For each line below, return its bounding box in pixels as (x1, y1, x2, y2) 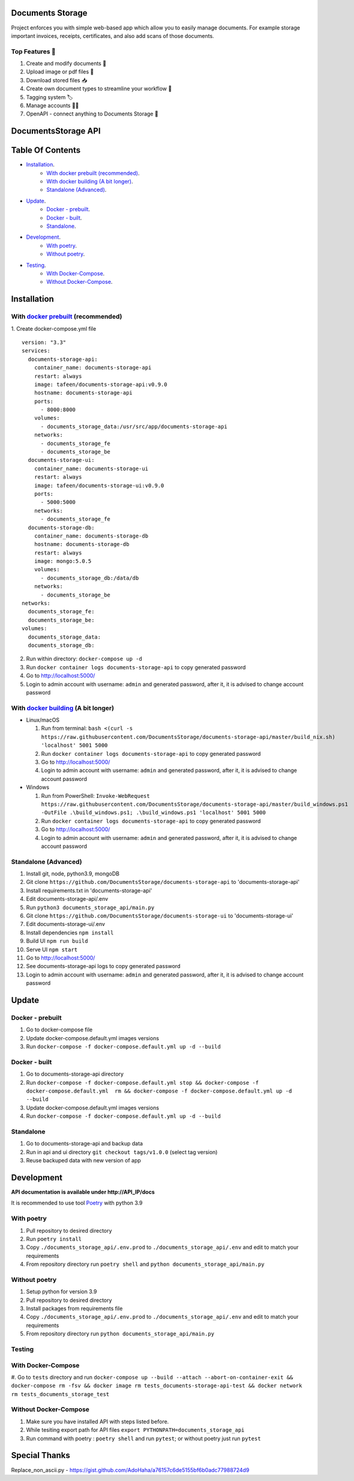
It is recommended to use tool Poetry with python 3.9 (11, 1200, 143, 1207)
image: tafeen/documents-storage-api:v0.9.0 (34, 381, 167, 388)
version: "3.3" (22, 339, 67, 346)
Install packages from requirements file (26, 1305, 123, 1312)
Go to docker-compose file (26, 1026, 93, 1034)
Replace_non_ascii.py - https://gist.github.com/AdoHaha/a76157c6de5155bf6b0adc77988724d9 (11, 1466, 250, 1473)
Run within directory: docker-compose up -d (26, 655, 142, 663)
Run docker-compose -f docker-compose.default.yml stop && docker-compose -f (26, 1079, 259, 1086)
